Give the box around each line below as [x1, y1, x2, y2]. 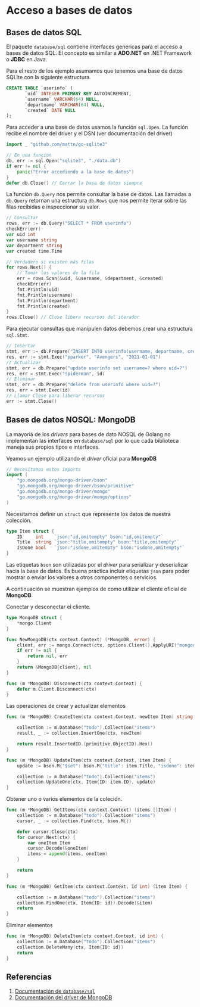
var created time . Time [6, 248, 62, 254]
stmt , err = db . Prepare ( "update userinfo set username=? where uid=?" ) [6, 365, 187, 371]
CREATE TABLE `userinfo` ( [6, 85, 73, 91]
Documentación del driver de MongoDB [14, 994, 112, 1001]
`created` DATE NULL [24, 107, 76, 113]
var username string [6, 237, 58, 243]
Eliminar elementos [6, 922, 53, 929]
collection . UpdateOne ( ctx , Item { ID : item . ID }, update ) [17, 779, 156, 785]
